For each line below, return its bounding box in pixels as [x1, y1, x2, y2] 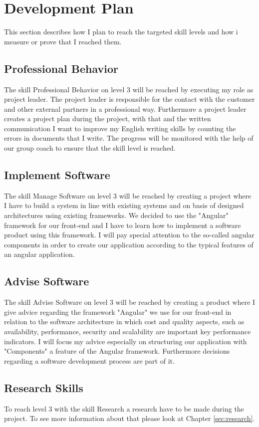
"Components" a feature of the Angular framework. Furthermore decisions [4, 346, 230, 356]
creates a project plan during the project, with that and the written [4, 113, 211, 124]
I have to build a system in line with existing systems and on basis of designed [4, 200, 244, 211]
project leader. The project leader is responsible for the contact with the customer [4, 94, 255, 104]
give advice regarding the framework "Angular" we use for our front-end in [4, 306, 232, 317]
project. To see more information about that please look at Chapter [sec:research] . [4, 413, 255, 424]
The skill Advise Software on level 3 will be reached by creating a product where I [4, 297, 256, 307]
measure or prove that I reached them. [4, 36, 122, 46]
